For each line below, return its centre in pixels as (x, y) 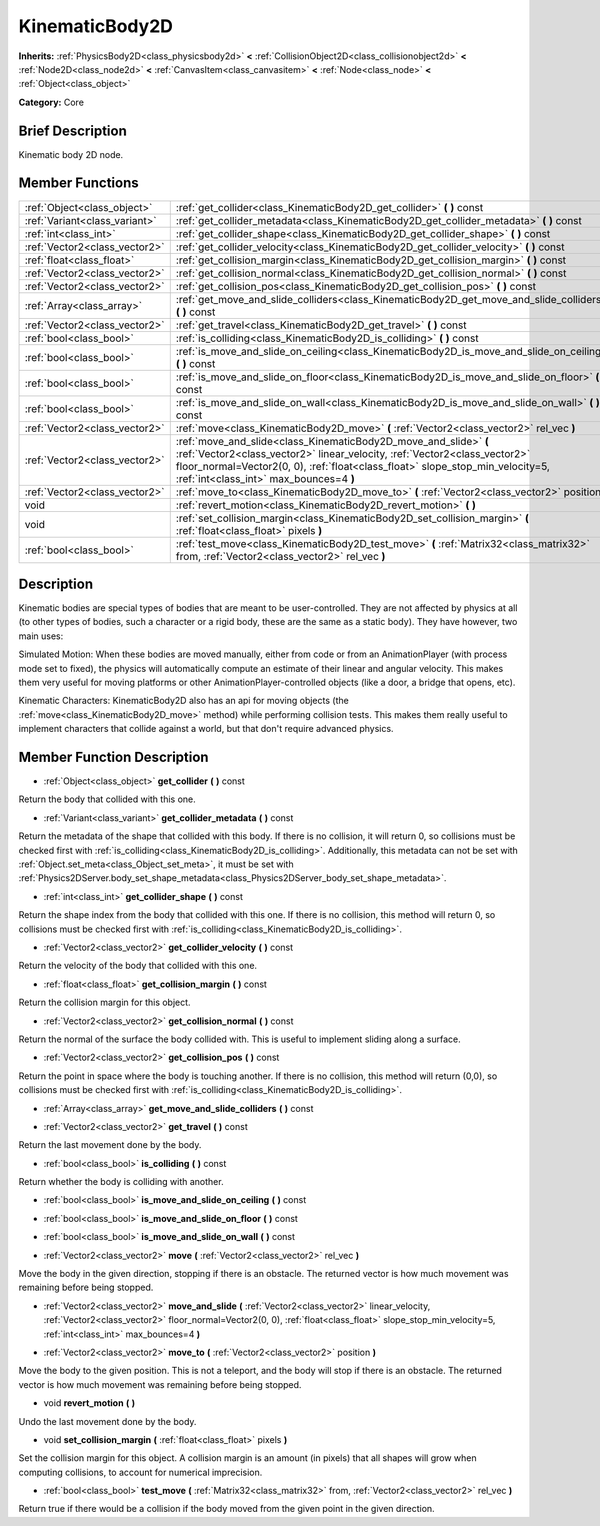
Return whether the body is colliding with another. (121, 1182)
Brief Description (72, 130)
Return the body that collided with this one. (107, 799)
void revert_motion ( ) (89, 1403)
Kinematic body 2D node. (71, 154)
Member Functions (78, 183)
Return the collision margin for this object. (104, 1002)
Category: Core (51, 102)
